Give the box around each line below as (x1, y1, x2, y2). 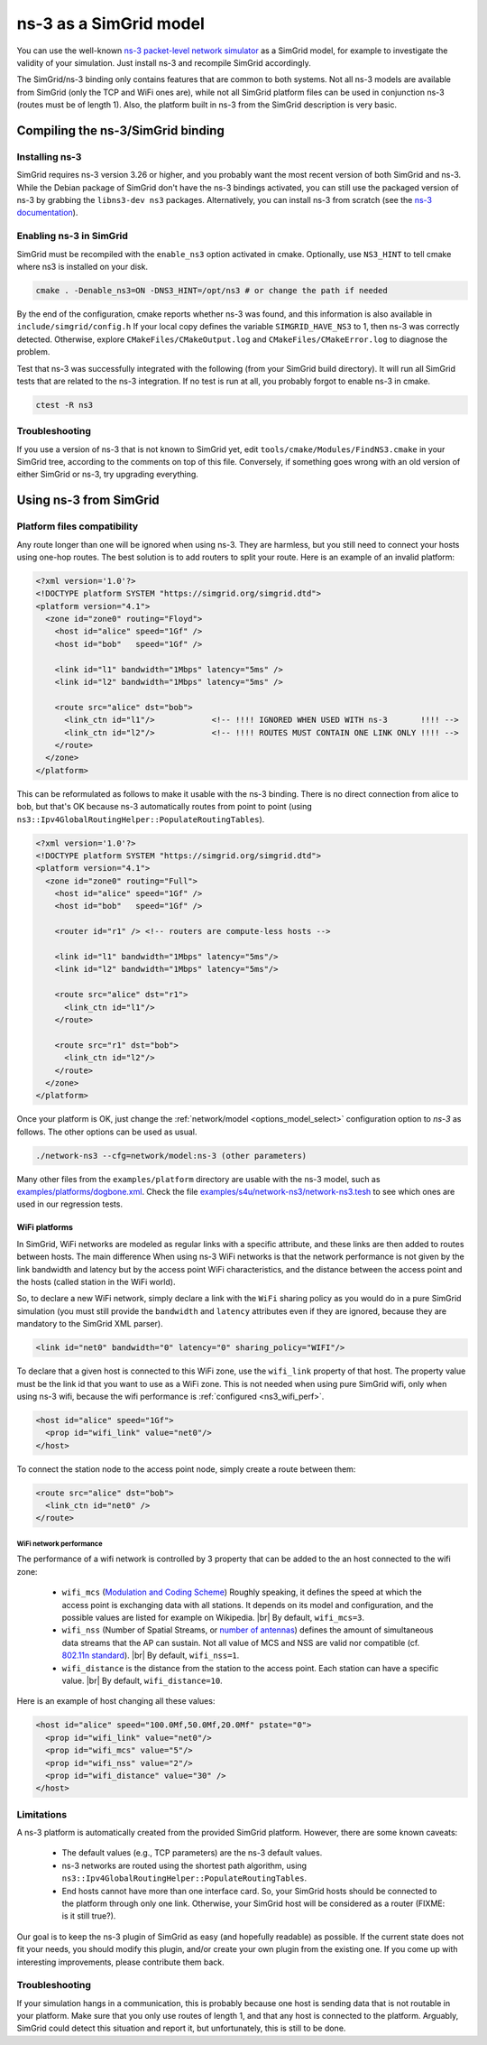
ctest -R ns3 (35, 400, 94, 410)
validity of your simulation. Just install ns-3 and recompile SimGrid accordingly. (16, 57, 311, 68)
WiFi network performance (16, 1539, 103, 1548)
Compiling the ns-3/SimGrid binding (16, 123, 225, 138)
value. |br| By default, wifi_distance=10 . (61, 1675, 223, 1686)
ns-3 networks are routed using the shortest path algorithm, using (61, 1860, 307, 1871)
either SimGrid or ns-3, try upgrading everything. (16, 469, 198, 480)
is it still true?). (61, 1911, 116, 1921)
